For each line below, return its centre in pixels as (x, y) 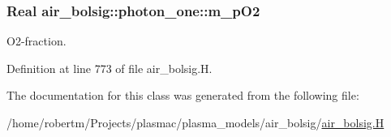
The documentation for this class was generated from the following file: (183, 95)
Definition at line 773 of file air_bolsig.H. (110, 68)
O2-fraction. (37, 41)
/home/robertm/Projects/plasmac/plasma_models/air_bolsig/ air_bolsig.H (195, 122)
